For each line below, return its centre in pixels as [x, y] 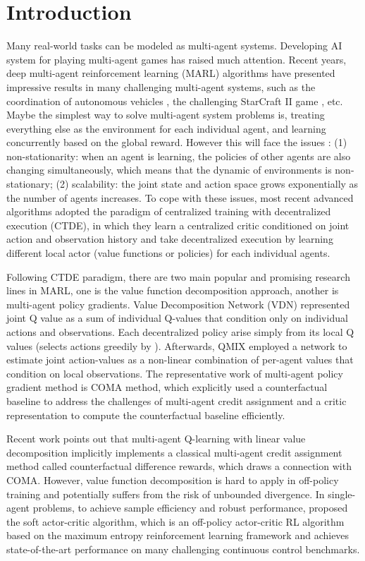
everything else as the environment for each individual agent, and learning [166, 128]
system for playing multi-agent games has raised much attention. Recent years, [177, 59]
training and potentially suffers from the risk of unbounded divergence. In [166, 494]
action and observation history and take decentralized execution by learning [170, 239]
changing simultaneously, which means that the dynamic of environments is [169, 170]
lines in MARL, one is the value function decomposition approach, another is [173, 290]
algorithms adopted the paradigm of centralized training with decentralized [169, 211]
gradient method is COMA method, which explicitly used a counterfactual [167, 387]
